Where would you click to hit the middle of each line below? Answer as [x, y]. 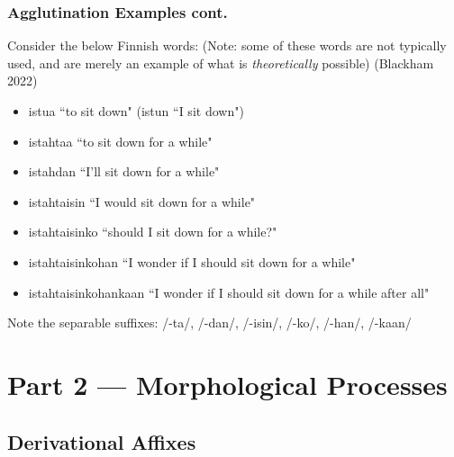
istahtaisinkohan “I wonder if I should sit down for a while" [192, 261]
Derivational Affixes [102, 441]
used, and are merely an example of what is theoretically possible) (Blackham [221, 63]
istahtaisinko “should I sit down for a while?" [153, 232]
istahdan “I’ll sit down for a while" [124, 171]
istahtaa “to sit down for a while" [120, 141]
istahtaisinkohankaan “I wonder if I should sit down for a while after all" [229, 292]
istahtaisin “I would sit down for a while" [142, 201]
